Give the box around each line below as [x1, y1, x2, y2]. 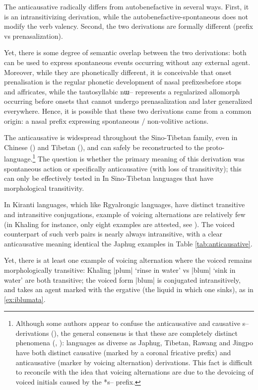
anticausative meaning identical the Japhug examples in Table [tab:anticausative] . [4, 238, 253, 248]
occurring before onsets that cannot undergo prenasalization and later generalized [4, 96, 253, 106]
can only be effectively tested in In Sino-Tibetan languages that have [4, 173, 214, 183]
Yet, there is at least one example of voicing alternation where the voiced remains [4, 255, 252, 265]
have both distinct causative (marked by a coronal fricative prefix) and [15, 347, 231, 358]
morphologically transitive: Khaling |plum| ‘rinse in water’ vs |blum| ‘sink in [4, 264, 236, 275]
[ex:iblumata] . [4, 294, 46, 304]
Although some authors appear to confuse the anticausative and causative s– [15, 318, 249, 328]
